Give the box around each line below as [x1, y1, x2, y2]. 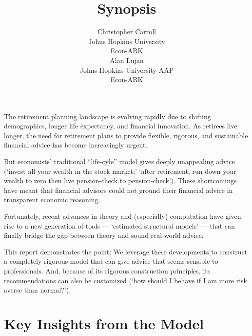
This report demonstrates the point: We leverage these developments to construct [4, 246, 248, 256]
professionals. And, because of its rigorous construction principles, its [4, 266, 211, 275]
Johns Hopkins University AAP [79, 64, 174, 75]
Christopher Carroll [97, 26, 156, 37]
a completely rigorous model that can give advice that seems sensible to [4, 256, 218, 266]
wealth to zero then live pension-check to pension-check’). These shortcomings [4, 175, 237, 186]
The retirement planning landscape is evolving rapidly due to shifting [4, 111, 211, 121]
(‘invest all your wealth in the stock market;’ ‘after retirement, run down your [4, 166, 236, 176]
